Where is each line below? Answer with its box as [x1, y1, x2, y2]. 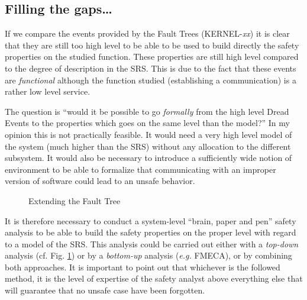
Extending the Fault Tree [28, 194, 121, 207]
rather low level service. [5, 85, 91, 98]
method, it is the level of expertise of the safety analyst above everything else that [5, 272, 303, 285]
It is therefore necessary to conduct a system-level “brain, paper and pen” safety [5, 214, 296, 227]
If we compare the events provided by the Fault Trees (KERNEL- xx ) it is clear [5, 27, 290, 40]
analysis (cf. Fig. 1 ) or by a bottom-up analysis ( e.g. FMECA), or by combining [5, 249, 292, 262]
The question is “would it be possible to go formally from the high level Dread [5, 105, 289, 117]
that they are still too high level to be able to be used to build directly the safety [5, 38, 299, 51]
